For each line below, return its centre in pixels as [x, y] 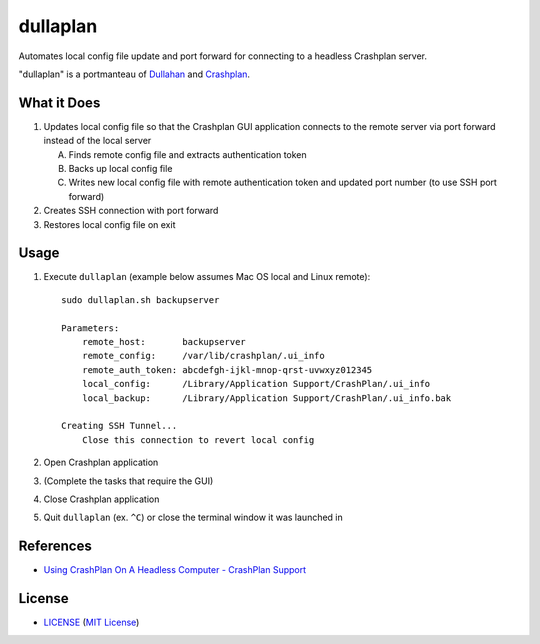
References [55, 546]
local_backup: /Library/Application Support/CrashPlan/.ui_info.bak [266, 398]
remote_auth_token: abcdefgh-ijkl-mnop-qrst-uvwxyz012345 [227, 369]
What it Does [59, 102]
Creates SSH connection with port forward [131, 211]
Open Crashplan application [101, 462]
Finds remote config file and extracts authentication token [187, 154]
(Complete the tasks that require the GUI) [128, 481]
